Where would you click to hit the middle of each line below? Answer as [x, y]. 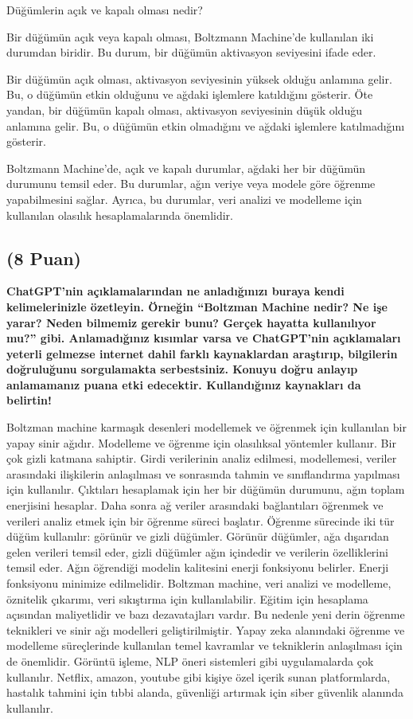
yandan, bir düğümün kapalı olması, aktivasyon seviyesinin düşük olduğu [184, 109]
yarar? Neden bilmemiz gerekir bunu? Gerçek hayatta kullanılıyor [191, 322]
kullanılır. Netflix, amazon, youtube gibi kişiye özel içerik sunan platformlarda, [199, 676]
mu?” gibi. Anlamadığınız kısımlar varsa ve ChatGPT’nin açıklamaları [204, 338]
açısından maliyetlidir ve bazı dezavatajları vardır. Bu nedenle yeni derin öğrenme [206, 614]
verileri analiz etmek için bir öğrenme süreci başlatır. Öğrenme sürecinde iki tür [201, 520]
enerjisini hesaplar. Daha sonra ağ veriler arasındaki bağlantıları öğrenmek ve [195, 505]
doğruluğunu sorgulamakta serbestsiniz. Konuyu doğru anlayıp [182, 369]
